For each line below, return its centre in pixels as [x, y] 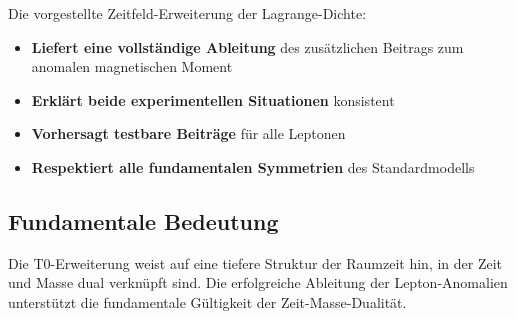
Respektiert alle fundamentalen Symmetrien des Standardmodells [253, 166]
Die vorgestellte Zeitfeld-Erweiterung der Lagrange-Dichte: [187, 13]
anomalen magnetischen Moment [132, 66]
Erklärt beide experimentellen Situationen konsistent [213, 99]
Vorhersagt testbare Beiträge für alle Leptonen [188, 133]
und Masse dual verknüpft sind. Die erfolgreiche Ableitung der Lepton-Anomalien [258, 282]
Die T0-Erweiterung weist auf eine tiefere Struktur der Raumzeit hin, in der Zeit [255, 262]
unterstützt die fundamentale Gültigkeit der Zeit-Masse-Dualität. [207, 301]
